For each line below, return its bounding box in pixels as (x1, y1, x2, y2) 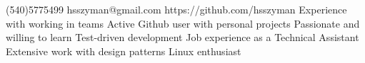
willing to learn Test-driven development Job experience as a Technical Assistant (6, 30, 359, 45)
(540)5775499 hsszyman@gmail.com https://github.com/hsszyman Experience (6, 2, 347, 16)
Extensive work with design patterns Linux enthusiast (6, 43, 241, 58)
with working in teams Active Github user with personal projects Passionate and (6, 16, 360, 30)
